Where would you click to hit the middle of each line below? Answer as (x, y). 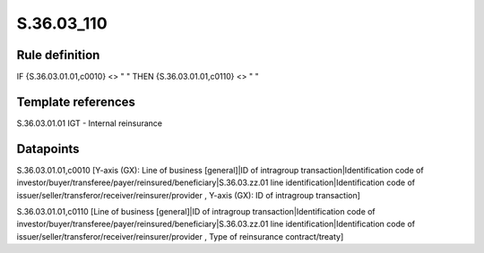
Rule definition (58, 55)
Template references (76, 101)
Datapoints (48, 149)
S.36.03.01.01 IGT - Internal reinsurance (90, 123)
